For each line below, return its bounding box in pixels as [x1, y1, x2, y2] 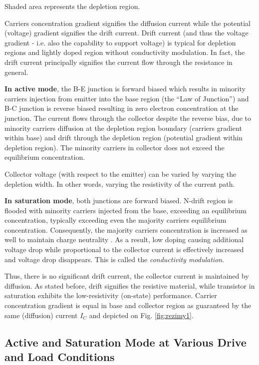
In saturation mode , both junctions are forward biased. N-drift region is [4, 195, 233, 206]
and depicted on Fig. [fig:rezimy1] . [89, 310, 194, 320]
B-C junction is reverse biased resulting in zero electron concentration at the [4, 103, 239, 113]
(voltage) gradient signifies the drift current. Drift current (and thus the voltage [4, 27, 249, 38]
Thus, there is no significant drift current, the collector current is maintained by [4, 271, 249, 281]
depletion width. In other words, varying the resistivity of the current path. [4, 178, 235, 189]
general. [4, 66, 28, 77]
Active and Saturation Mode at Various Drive [4, 334, 247, 350]
